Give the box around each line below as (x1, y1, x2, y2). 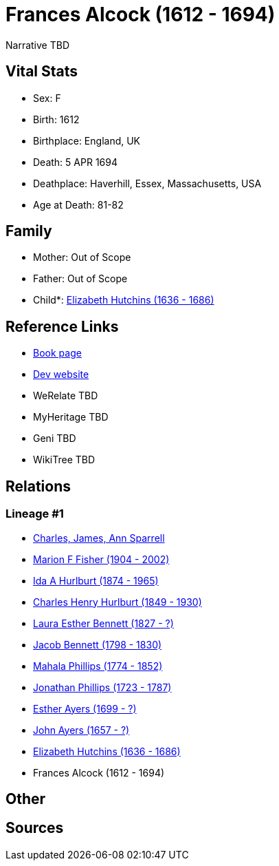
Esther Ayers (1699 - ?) (33, 702, 137, 715)
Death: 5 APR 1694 (33, 156, 118, 168)
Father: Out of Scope (33, 273, 128, 285)
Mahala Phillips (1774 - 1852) (33, 659, 163, 672)
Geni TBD (33, 432, 76, 445)
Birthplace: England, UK (33, 134, 141, 147)
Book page (33, 347, 82, 359)
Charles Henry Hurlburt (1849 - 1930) (33, 595, 202, 608)
